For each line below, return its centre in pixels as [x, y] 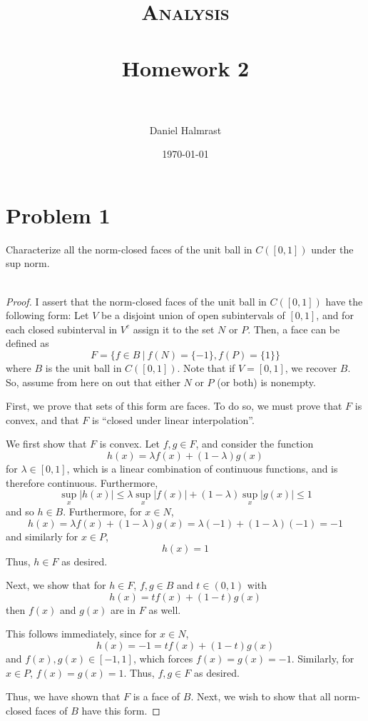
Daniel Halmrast [185, 130]
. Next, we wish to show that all [261, 696]
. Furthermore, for [102, 511]
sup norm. [28, 263]
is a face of [157, 696]
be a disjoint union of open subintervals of [193, 315]
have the [344, 301]
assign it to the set [174, 329]
